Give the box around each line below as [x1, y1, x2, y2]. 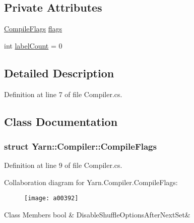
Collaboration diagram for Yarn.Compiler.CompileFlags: [4, 176, 178, 187]
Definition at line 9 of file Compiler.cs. [4, 160, 122, 170]
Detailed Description [4, 65, 114, 80]
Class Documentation [4, 113, 118, 129]
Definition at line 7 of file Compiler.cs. [4, 88, 122, 99]
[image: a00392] [24, 195, 79, 202]
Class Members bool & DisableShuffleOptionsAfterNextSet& [4, 209, 190, 220]
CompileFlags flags [4, 23, 62, 34]
